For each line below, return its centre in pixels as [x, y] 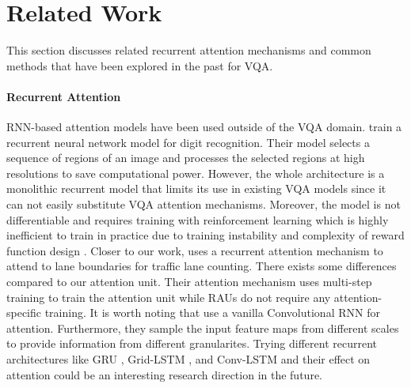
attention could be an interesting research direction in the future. [164, 374]
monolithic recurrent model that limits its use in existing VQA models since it [196, 188]
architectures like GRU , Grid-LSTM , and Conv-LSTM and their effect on [188, 359]
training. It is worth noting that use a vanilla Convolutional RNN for [212, 313]
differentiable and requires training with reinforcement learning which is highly [198, 219]
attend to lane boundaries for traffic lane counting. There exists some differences [202, 266]
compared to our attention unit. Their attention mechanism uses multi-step [189, 282]
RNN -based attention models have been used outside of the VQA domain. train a [204, 127]
